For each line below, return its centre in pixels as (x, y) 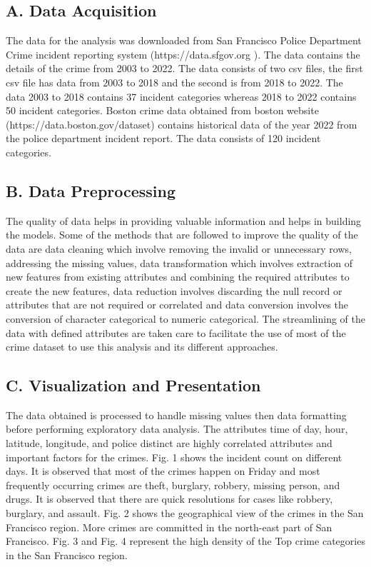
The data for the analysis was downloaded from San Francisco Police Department (184, 40)
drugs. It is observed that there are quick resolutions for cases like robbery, (169, 499)
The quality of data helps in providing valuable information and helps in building (184, 220)
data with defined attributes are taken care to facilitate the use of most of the (176, 332)
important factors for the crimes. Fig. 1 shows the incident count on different (174, 457)
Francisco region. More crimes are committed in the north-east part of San (169, 527)
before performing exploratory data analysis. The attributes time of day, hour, (177, 429)
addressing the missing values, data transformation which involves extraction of (179, 262)
